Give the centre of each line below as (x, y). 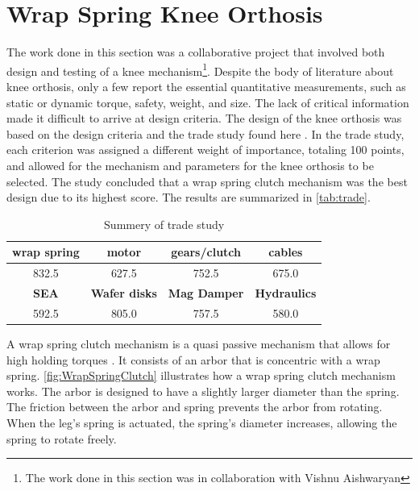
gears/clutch (206, 252)
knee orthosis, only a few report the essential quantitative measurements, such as (206, 86)
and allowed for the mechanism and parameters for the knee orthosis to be (190, 165)
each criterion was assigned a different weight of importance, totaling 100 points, (205, 150)
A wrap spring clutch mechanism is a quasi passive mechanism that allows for (199, 343)
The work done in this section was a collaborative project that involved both (196, 52)
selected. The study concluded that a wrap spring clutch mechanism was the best (207, 181)
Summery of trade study (164, 224)
